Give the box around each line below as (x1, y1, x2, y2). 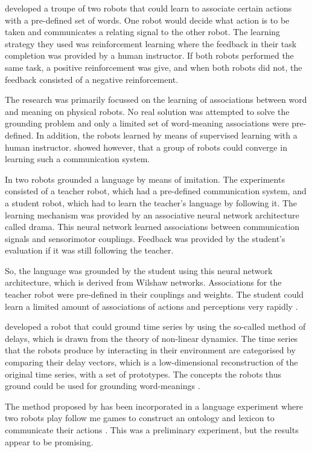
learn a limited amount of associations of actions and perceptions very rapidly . (5, 300, 298, 312)
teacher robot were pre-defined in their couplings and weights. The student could (5, 288, 304, 301)
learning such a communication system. (5, 152, 150, 165)
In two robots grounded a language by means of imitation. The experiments (5, 172, 285, 185)
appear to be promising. (5, 435, 94, 448)
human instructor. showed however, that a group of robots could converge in (5, 140, 287, 153)
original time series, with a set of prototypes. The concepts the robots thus (5, 367, 281, 380)
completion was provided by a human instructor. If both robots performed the (5, 49, 294, 62)
